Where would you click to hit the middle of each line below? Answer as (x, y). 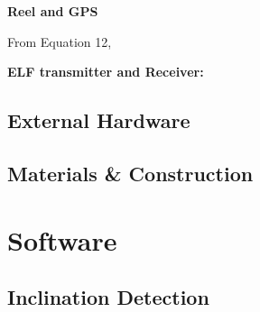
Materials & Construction (130, 173)
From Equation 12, (60, 41)
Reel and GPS (53, 11)
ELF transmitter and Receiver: (106, 72)
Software (62, 239)
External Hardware (99, 120)
